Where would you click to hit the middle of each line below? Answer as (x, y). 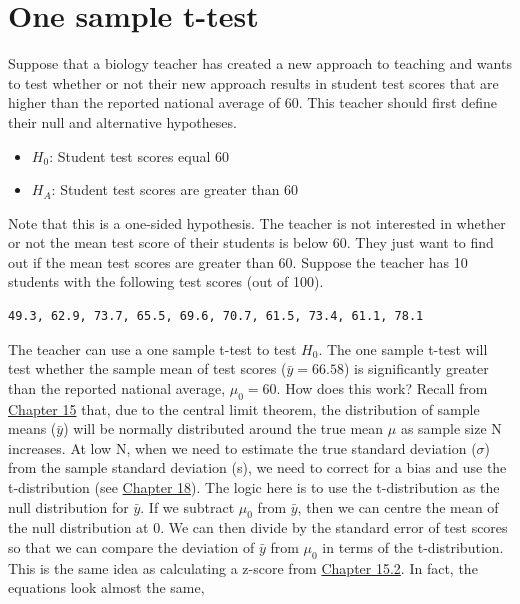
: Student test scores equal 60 (139, 155)
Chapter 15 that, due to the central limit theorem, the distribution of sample (244, 408)
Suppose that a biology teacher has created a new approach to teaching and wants (260, 63)
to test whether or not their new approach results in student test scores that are (253, 82)
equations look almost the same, (106, 587)
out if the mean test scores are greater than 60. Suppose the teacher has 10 (238, 261)
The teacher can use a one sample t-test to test (152, 348)
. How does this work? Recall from (382, 387)
